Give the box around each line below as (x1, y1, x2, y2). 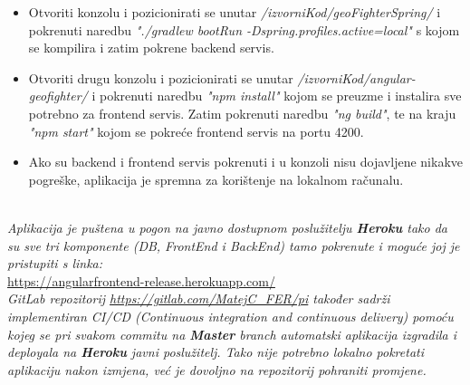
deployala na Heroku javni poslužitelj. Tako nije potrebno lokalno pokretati (7, 342, 425, 361)
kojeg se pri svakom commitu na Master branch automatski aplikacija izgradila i (7, 324, 457, 343)
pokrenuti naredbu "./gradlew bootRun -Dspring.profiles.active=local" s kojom (28, 20, 460, 39)
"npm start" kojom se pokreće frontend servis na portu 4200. (28, 121, 364, 140)
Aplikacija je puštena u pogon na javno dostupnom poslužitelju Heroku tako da (7, 217, 447, 236)
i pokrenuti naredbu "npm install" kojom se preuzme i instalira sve (91, 86, 462, 105)
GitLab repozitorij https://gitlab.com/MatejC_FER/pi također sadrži (7, 289, 390, 308)
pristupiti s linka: (7, 254, 103, 273)
